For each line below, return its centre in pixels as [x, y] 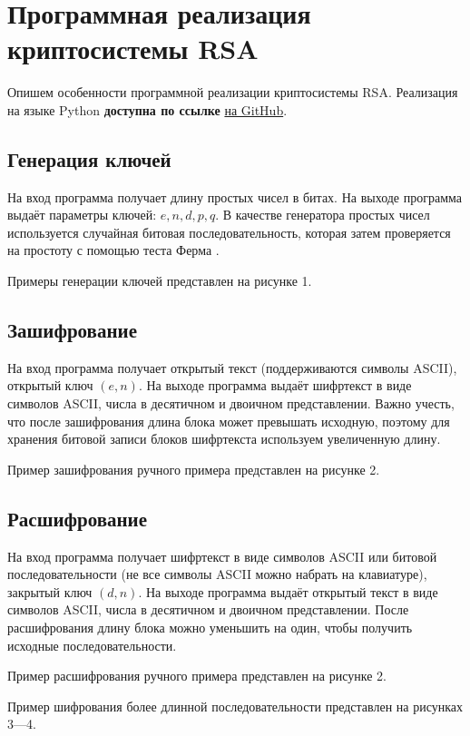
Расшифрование [78, 518]
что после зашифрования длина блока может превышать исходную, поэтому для [229, 421]
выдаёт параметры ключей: [82, 215]
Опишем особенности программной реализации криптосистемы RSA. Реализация [233, 92]
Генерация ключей [89, 158]
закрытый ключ [50, 591]
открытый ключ [50, 385]
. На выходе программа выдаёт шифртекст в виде [275, 385]
